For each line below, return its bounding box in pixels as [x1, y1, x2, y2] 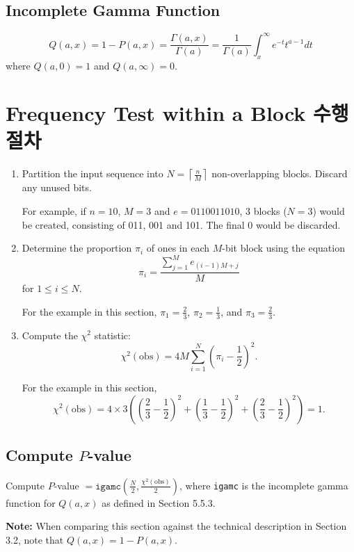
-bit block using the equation [222, 241, 345, 255]
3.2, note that [6, 532, 64, 546]
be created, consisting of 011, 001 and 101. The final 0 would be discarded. [22, 217, 341, 232]
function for [6, 495, 56, 510]
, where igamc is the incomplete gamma [179, 478, 348, 492]
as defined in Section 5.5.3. [102, 495, 216, 510]
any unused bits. [22, 180, 92, 195]
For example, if [22, 204, 86, 218]
